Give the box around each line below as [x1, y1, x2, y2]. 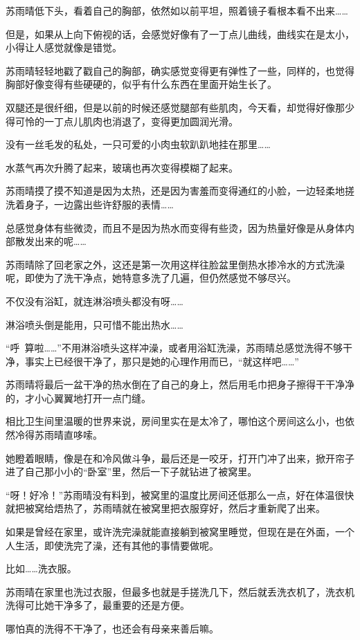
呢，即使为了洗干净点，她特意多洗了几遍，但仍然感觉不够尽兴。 [6, 271, 296, 285]
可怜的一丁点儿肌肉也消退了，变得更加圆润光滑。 [15, 113, 238, 128]
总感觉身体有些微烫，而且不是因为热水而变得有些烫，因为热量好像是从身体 [6, 220, 345, 235]
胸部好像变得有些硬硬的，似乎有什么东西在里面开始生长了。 [6, 77, 277, 91]
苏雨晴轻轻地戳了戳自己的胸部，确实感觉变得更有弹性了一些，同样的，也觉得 [6, 63, 354, 77]
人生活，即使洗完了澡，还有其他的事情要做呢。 [6, 538, 219, 552]
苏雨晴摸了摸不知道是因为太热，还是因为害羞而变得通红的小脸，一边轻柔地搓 [6, 183, 354, 198]
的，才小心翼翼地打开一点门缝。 [6, 390, 151, 405]
